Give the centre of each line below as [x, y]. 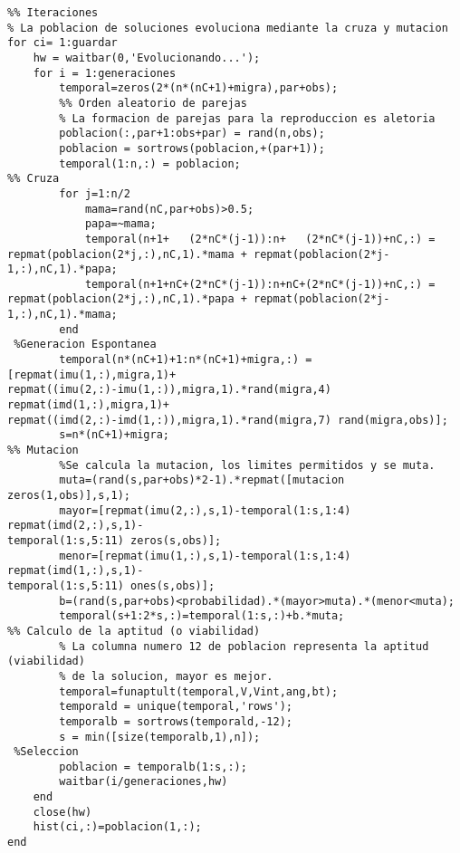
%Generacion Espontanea [85, 345]
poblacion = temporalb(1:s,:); [153, 767]
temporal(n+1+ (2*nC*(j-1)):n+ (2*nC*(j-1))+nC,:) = [260, 239]
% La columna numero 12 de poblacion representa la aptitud [244, 646]
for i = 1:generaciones [105, 73]
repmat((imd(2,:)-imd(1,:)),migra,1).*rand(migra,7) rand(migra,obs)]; [228, 420]
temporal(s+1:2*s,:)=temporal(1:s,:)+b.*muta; [202, 616]
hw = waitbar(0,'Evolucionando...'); [147, 58]
